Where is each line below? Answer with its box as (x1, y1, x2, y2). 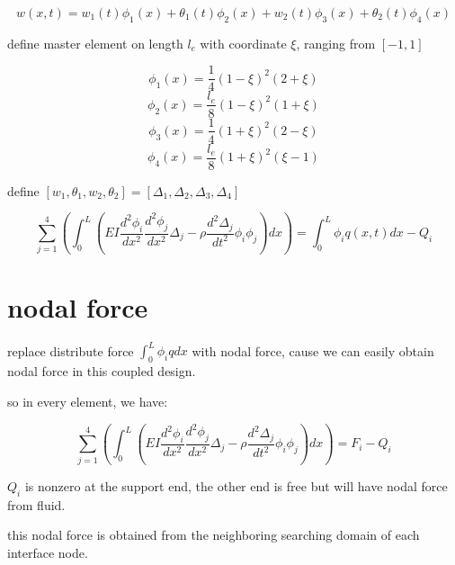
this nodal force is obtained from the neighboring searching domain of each (7, 525, 420, 544)
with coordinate (200, 33, 287, 52)
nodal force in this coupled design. (7, 362, 196, 381)
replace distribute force (7, 341, 134, 360)
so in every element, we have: (7, 391, 168, 410)
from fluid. (7, 495, 66, 514)
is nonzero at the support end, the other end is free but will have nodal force (24, 477, 448, 496)
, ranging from (296, 33, 376, 52)
